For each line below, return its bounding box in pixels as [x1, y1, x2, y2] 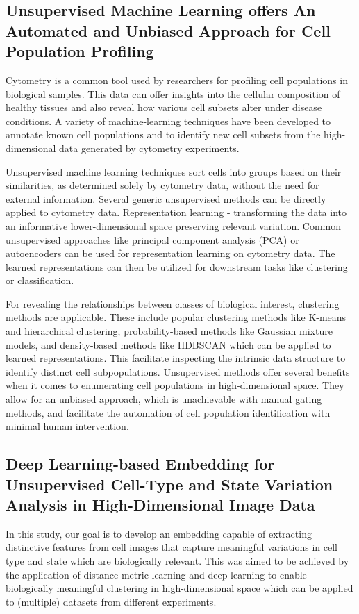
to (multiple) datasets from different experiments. [6, 594, 217, 608]
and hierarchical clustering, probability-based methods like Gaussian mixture [6, 324, 333, 338]
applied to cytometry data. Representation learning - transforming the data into [6, 205, 347, 219]
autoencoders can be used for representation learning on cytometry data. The [6, 246, 335, 260]
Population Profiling [6, 40, 154, 62]
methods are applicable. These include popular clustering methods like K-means [6, 310, 347, 324]
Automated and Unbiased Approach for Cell [6, 19, 331, 41]
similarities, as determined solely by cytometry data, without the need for [6, 178, 319, 192]
